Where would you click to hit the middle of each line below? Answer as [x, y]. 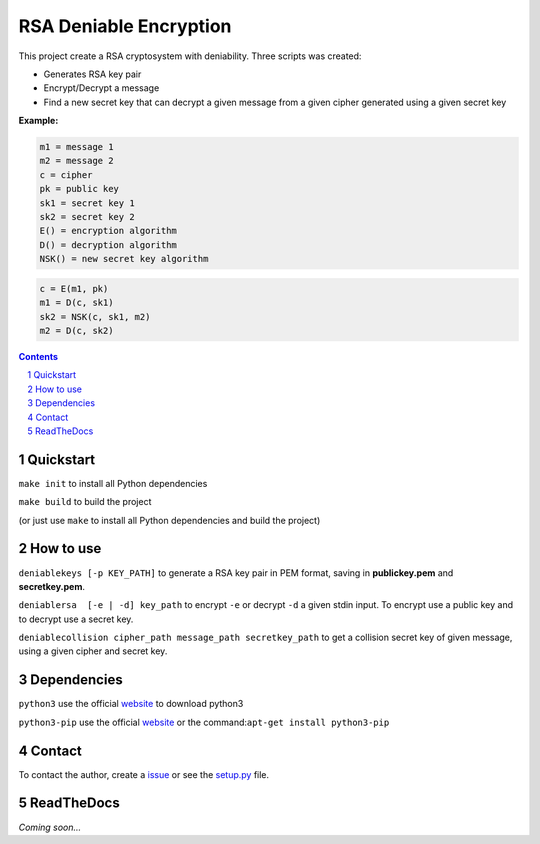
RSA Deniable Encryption [125, 26]
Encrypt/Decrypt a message [101, 88]
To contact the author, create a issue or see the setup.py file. [144, 774]
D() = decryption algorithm [108, 244]
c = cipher [66, 174]
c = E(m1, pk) [74, 288]
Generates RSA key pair [92, 74]
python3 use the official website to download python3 [131, 704]
